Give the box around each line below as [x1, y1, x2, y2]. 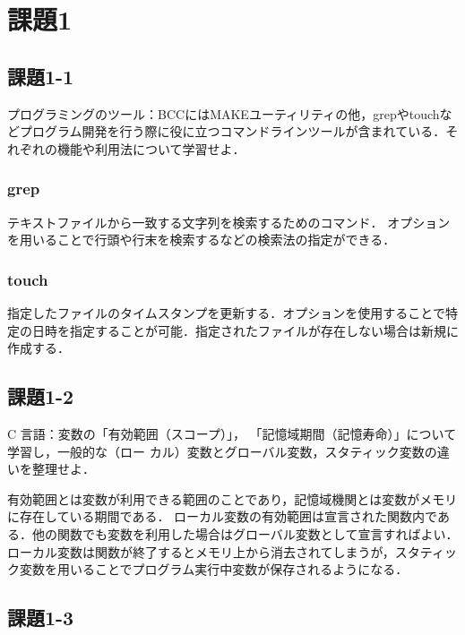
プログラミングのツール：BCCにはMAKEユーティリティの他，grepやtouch [7, 104, 440, 123]
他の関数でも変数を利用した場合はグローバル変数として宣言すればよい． [31, 524, 459, 543]
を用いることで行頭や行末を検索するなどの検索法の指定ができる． [7, 230, 396, 249]
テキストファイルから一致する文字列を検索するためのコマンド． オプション [7, 212, 451, 231]
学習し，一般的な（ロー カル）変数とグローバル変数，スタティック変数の [7, 442, 437, 460]
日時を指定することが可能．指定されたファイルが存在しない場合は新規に [31, 321, 459, 339]
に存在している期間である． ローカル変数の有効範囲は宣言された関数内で [7, 507, 437, 526]
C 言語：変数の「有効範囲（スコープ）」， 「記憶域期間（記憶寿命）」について [7, 424, 457, 442]
